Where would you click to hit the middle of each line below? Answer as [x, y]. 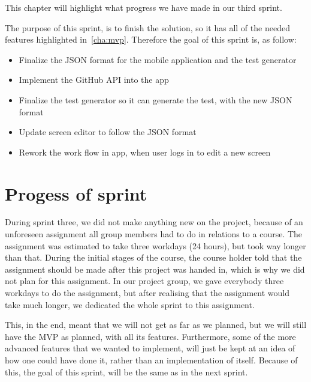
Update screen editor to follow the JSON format [108, 132]
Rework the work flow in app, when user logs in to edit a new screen [145, 152]
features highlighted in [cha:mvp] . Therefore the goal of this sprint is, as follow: [151, 39]
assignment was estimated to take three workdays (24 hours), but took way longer [155, 245]
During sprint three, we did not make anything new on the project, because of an [154, 222]
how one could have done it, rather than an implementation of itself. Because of [151, 360]
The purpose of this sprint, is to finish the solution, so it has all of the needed [147, 27]
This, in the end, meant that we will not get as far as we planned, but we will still [156, 325]
